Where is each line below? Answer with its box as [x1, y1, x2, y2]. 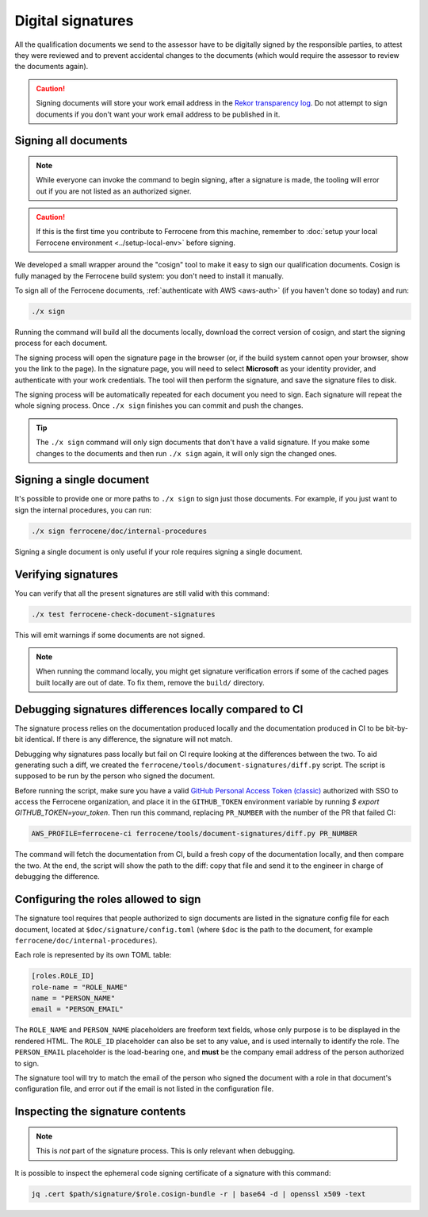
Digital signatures [14, 12, 134, 29]
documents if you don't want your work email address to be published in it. [36, 109, 281, 119]
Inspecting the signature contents [14, 1105, 186, 1119]
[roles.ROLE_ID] [31, 972, 95, 981]
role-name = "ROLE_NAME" [31, 982, 128, 992]
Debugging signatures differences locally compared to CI [14, 702, 304, 716]
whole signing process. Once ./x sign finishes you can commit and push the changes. [14, 401, 304, 410]
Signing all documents [14, 134, 128, 148]
